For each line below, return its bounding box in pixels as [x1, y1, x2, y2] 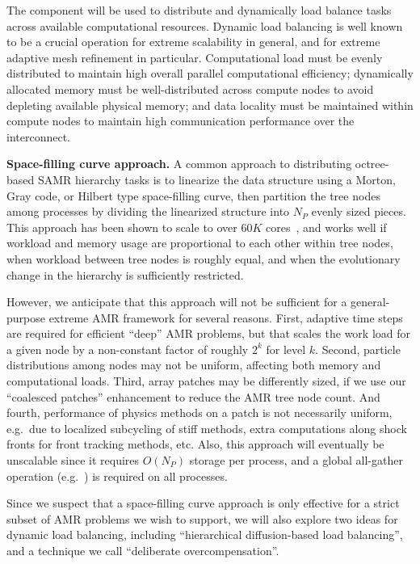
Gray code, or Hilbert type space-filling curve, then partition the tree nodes [6, 187, 380, 204]
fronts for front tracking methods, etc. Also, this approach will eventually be [6, 436, 384, 452]
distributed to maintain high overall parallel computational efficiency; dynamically [6, 65, 414, 82]
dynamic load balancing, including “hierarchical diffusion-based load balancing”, [6, 526, 403, 543]
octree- [355, 155, 389, 172]
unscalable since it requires [6, 452, 140, 469]
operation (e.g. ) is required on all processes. [6, 467, 228, 484]
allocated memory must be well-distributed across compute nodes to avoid [6, 80, 374, 97]
